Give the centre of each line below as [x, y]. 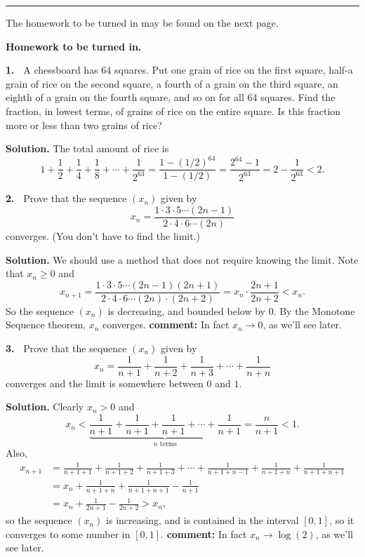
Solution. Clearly [45, 407]
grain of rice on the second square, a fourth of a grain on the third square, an [172, 83]
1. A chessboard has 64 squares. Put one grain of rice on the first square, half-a [179, 70]
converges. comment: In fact [166, 324]
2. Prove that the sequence [66, 198]
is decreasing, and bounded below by [186, 310]
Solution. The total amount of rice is [87, 148]
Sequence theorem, [46, 324]
